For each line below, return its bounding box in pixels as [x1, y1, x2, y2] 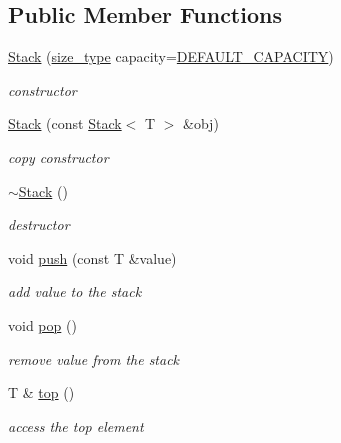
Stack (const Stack [8, 113, 122, 134]
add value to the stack [8, 281, 142, 302]
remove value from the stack [8, 348, 180, 369]
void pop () [8, 314, 77, 335]
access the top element [8, 415, 144, 436]
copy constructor [8, 146, 109, 167]
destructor [8, 214, 70, 235]
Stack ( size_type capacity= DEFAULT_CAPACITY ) [8, 46, 334, 67]
